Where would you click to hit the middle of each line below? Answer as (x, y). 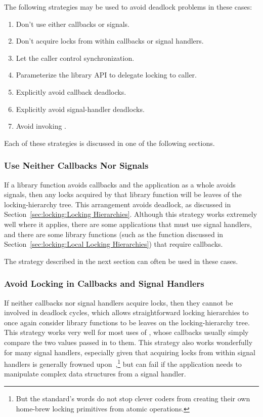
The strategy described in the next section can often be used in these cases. (121, 261)
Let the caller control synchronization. (75, 58)
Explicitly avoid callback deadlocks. (71, 91)
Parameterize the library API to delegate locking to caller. (106, 75)
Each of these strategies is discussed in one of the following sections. (109, 143)
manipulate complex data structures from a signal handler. (95, 374)
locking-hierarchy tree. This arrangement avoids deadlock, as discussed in (118, 204)
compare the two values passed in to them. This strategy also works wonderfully (128, 342)
